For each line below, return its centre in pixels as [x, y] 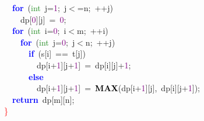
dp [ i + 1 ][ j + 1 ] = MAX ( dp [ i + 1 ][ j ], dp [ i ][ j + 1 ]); [118, 88]
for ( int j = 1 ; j [40, 8]
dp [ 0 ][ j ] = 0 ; [43, 19]
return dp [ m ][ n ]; [43, 99]
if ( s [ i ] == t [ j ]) [57, 53]
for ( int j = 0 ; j [48, 42]
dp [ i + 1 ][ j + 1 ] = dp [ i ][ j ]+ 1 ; [84, 65]
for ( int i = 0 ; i [39, 31]
